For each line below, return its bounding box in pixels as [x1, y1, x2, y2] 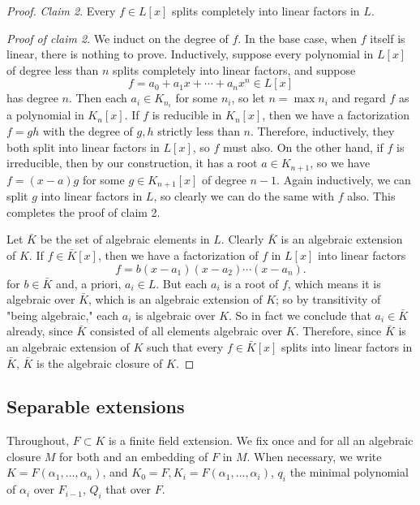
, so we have [310, 154, 371, 171]
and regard [332, 89, 386, 106]
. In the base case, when [238, 29, 358, 46]
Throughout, [6, 432, 70, 449]
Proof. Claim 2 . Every [6, 2, 116, 19]
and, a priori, [56, 274, 122, 291]
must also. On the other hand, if [223, 138, 384, 155]
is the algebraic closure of [36, 354, 163, 371]
